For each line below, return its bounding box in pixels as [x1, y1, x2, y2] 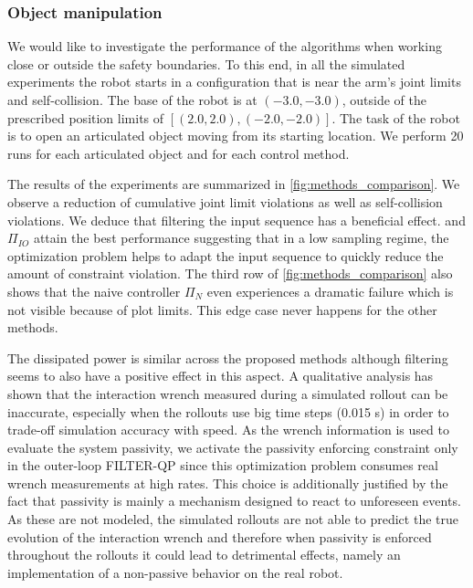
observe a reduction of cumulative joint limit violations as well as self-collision [7, 192, 443, 211]
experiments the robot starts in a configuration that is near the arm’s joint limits [7, 72, 461, 91]
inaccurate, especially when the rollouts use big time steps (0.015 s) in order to [7, 402, 449, 421]
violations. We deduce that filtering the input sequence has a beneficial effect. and [7, 210, 466, 229]
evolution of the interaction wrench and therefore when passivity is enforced [7, 527, 432, 546]
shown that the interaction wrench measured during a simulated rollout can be [7, 383, 448, 403]
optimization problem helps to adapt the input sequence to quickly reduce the [7, 246, 444, 265]
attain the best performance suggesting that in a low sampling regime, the [33, 228, 449, 247]
